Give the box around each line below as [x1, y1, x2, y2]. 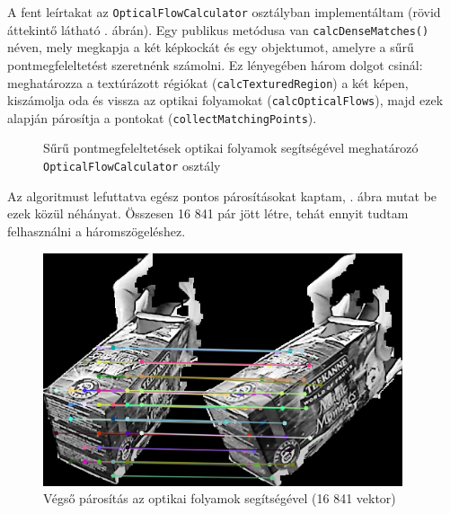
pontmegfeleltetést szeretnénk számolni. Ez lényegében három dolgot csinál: [7, 55, 423, 74]
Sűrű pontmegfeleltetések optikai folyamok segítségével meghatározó [43, 138, 419, 157]
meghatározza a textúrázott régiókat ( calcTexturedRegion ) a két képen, [7, 73, 409, 92]
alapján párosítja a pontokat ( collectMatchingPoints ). [7, 108, 317, 127]
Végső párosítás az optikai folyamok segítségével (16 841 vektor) [43, 489, 396, 508]
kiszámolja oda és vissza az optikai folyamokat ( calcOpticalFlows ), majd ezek [7, 91, 444, 110]
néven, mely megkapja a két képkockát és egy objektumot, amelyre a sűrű [7, 38, 414, 57]
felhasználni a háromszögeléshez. [7, 221, 186, 240]
